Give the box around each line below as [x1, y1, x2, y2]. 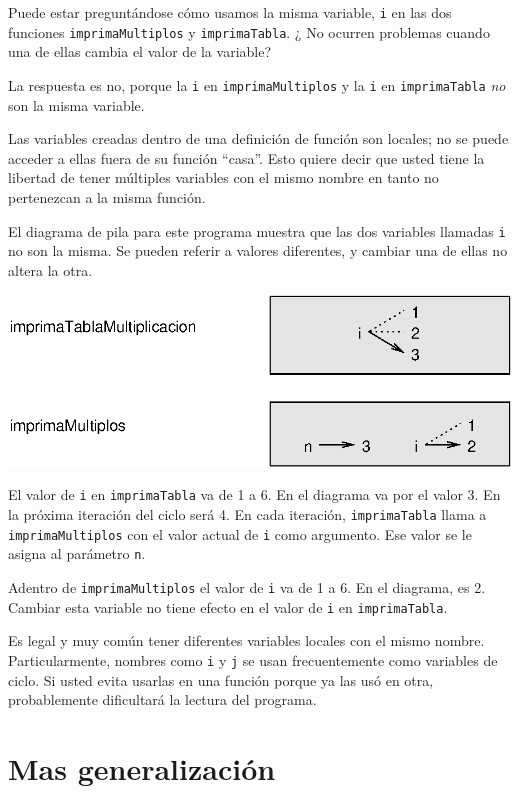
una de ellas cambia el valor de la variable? [8, 41, 272, 62]
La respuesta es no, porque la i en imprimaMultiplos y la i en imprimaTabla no [8, 74, 506, 95]
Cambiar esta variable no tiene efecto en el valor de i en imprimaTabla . [8, 596, 448, 617]
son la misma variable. [8, 94, 145, 115]
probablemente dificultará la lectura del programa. [8, 689, 317, 710]
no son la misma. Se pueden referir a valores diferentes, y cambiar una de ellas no [8, 240, 508, 261]
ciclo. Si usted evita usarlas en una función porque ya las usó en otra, [8, 669, 434, 690]
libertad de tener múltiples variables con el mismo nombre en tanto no [8, 167, 439, 188]
